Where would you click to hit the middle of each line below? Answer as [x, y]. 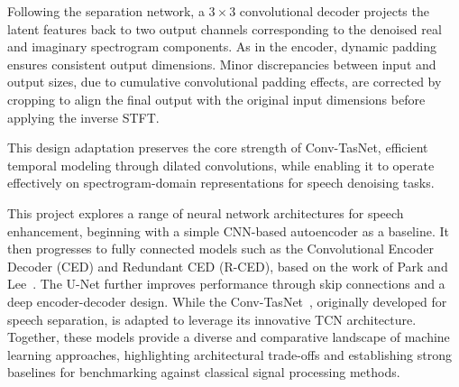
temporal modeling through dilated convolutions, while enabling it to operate [221, 165]
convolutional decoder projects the [334, 11]
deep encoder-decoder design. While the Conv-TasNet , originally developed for [227, 301]
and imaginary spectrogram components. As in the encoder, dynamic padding [222, 46]
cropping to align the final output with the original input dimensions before [216, 99]
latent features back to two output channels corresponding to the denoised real [225, 28]
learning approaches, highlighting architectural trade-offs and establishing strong [230, 354]
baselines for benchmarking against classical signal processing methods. [204, 372]
